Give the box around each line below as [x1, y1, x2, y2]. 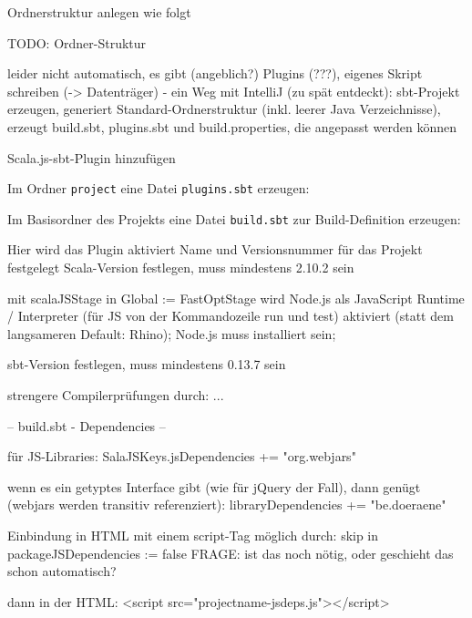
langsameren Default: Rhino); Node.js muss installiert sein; [7, 324, 336, 343]
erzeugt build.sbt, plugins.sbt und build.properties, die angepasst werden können [7, 117, 457, 136]
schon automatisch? [7, 561, 117, 581]
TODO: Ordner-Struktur [7, 33, 147, 52]
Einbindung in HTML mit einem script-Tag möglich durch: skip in [7, 526, 379, 544]
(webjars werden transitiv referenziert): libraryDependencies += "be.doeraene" [7, 495, 446, 514]
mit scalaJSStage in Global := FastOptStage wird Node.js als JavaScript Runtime [7, 288, 465, 307]
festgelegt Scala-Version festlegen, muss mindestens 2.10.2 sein [7, 258, 354, 277]
